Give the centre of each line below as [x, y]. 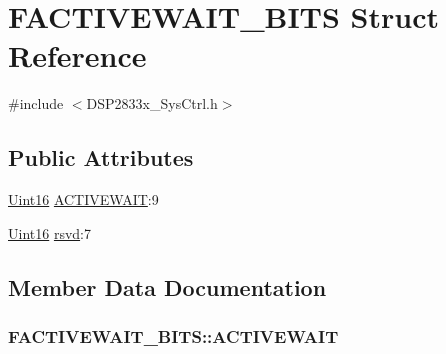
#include [36, 103]
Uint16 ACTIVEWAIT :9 [83, 199]
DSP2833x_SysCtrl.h [152, 103]
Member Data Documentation [167, 286]
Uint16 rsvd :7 [49, 232]
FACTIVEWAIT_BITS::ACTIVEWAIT [173, 336]
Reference [77, 55]
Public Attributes [101, 157]
